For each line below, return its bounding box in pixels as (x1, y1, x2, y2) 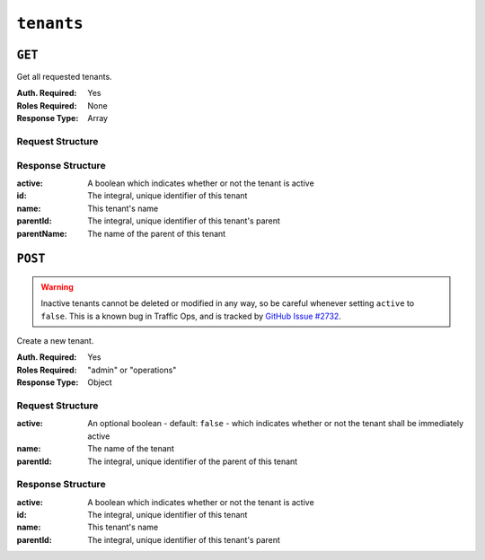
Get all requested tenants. (16, 72, 112, 83)
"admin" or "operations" (87, 364, 177, 375)
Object (87, 377, 112, 388)
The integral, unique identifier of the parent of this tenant (87, 456, 298, 467)
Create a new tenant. (16, 336, 94, 346)
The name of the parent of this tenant (87, 228, 226, 239)
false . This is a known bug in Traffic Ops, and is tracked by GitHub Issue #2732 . (40, 311, 341, 321)
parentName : (16, 228, 67, 239)
